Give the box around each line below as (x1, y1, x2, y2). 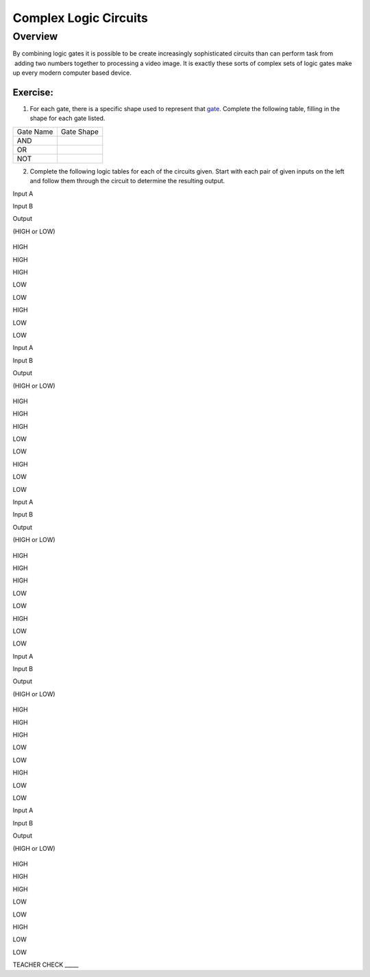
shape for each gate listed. (29, 114, 106, 123)
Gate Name (16, 127, 53, 137)
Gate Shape (60, 127, 99, 137)
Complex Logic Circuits (12, 10, 149, 25)
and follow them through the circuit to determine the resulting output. (29, 177, 225, 185)
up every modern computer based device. (12, 69, 132, 77)
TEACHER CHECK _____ (12, 961, 79, 969)
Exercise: (12, 86, 54, 98)
